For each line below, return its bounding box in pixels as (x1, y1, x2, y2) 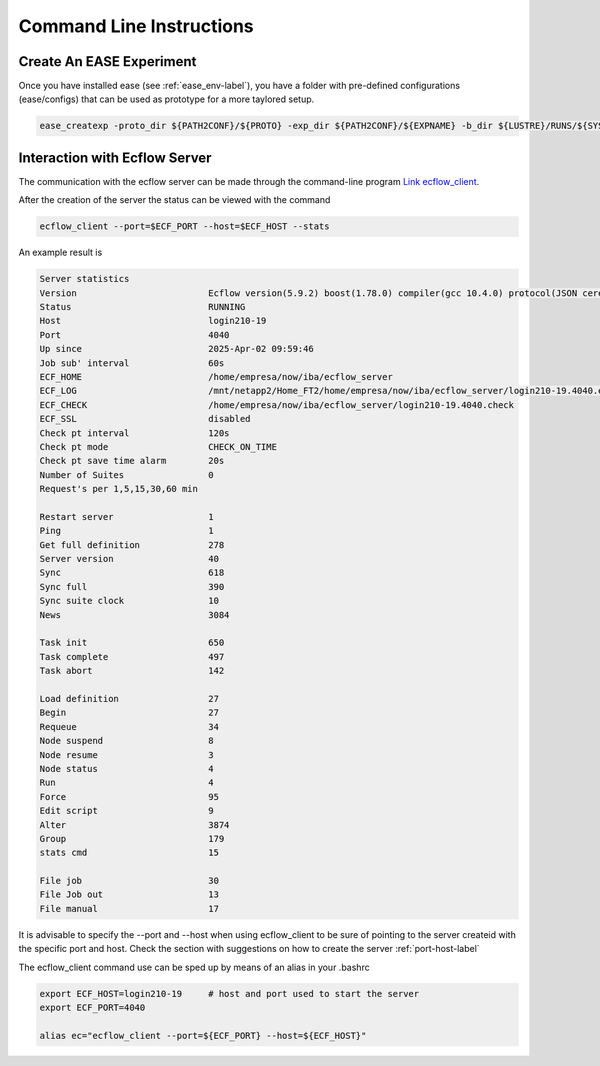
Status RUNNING (39, 301, 246, 313)
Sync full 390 (39, 581, 225, 592)
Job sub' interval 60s (39, 357, 225, 369)
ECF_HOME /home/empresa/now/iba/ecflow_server (39, 371, 394, 383)
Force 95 (39, 791, 220, 802)
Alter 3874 (39, 819, 230, 830)
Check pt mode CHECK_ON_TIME (39, 441, 277, 452)
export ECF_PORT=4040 (39, 1002, 146, 1013)
